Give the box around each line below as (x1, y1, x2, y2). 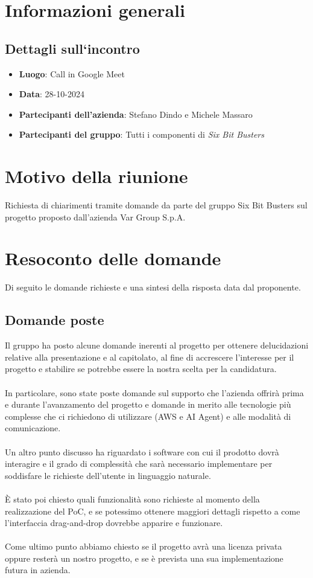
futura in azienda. (5, 564, 71, 576)
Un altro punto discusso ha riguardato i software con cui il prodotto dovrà (5, 445, 279, 458)
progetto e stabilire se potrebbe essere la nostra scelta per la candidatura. (5, 362, 277, 375)
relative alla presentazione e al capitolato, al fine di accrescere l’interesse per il (5, 350, 294, 363)
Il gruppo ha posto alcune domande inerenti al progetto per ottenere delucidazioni (5, 339, 309, 352)
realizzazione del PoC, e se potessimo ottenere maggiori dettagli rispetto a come (5, 504, 300, 517)
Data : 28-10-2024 (19, 88, 84, 100)
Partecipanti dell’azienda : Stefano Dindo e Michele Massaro (19, 108, 253, 120)
